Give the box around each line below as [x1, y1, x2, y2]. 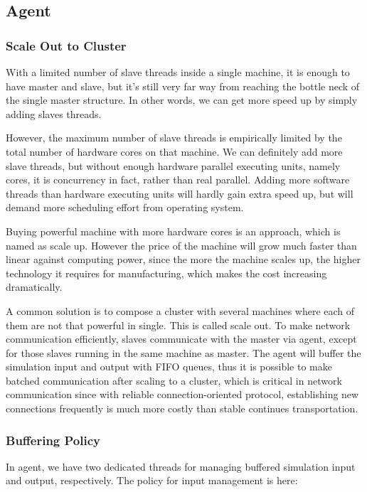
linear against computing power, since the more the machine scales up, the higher [6, 252, 361, 267]
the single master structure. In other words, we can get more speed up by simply [6, 92, 358, 107]
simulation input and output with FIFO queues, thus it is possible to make [6, 359, 332, 374]
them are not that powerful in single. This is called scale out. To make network [6, 317, 351, 332]
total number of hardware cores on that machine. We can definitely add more [6, 144, 343, 159]
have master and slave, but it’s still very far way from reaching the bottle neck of [6, 78, 360, 93]
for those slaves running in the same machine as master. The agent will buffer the [6, 345, 361, 360]
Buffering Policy [6, 431, 101, 449]
